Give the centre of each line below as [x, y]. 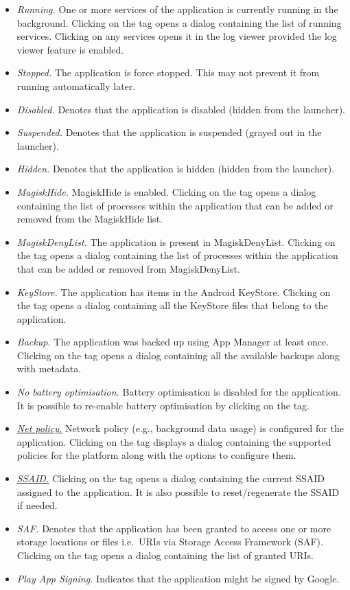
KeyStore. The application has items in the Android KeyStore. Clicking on [174, 292]
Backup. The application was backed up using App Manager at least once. [173, 342]
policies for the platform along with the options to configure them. [156, 455]
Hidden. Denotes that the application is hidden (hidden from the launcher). [176, 169]
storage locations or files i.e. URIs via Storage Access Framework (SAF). [170, 542]
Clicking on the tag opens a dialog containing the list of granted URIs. [165, 555]
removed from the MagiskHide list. [90, 219]
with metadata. [49, 368]
